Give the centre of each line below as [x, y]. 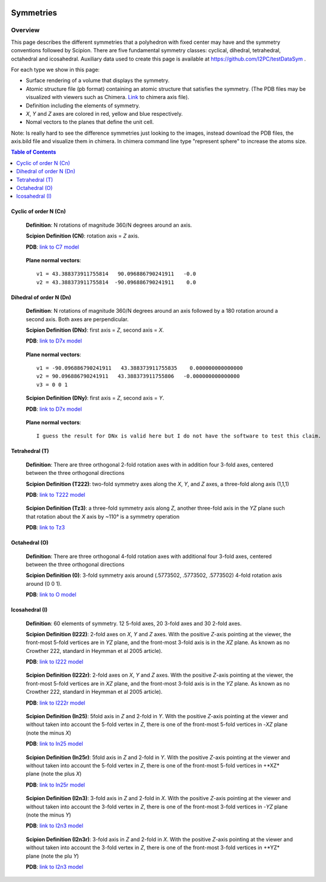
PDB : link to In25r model [56, 785]
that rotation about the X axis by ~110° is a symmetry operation [103, 516]
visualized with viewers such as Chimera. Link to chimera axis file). [107, 97]
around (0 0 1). [44, 583]
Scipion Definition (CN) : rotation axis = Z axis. [83, 236]
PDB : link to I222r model [56, 703]
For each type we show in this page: [56, 69]
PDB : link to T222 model [56, 495]
